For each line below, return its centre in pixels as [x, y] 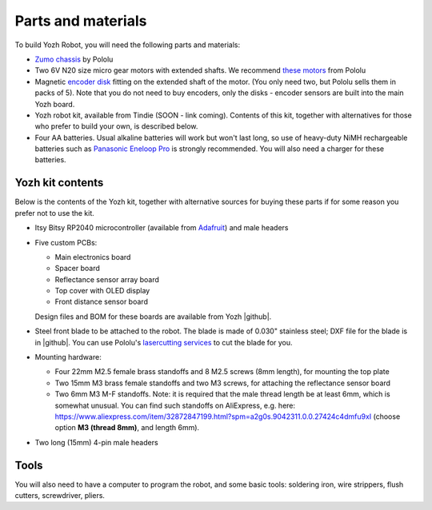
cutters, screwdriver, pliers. [60, 496]
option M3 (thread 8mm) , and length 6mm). [127, 428]
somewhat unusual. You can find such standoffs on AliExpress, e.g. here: [175, 405]
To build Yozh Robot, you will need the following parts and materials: [127, 45]
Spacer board [77, 269]
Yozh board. [55, 104]
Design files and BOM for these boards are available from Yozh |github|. [153, 317]
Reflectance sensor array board [107, 279]
